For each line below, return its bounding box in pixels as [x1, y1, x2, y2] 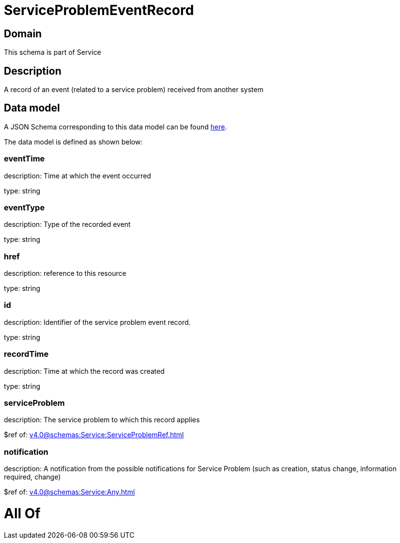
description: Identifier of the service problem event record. [4, 318, 191, 326]
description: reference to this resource [4, 269, 126, 278]
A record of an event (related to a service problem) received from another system [4, 85, 263, 94]
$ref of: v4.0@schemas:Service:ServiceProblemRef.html [4, 431, 184, 439]
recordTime [4, 349, 49, 359]
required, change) [4, 473, 61, 481]
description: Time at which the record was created [4, 367, 165, 375]
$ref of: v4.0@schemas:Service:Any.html [4, 488, 135, 496]
